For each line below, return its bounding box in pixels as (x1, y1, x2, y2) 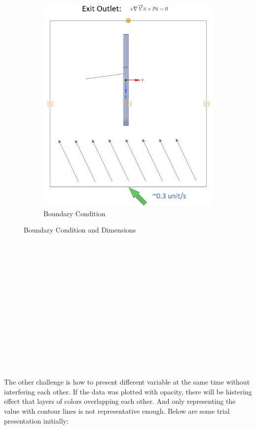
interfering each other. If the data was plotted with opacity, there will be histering (4, 386, 252, 396)
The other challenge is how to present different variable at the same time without (4, 377, 250, 387)
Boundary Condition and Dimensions (24, 225, 136, 235)
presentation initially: (4, 415, 69, 426)
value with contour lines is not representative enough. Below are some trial (4, 405, 230, 416)
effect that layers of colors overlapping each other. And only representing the (4, 396, 236, 406)
